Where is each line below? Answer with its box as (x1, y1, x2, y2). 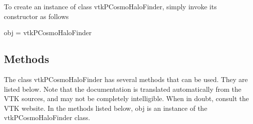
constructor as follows (4, 11, 69, 21)
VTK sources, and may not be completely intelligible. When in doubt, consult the (4, 93, 249, 103)
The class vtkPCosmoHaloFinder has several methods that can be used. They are (4, 74, 248, 84)
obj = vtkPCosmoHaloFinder (4, 27, 92, 38)
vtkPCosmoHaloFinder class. (4, 112, 90, 123)
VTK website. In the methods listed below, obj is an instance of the (4, 103, 208, 113)
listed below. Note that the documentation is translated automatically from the (4, 83, 242, 94)
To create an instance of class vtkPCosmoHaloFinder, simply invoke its (4, 1, 217, 11)
